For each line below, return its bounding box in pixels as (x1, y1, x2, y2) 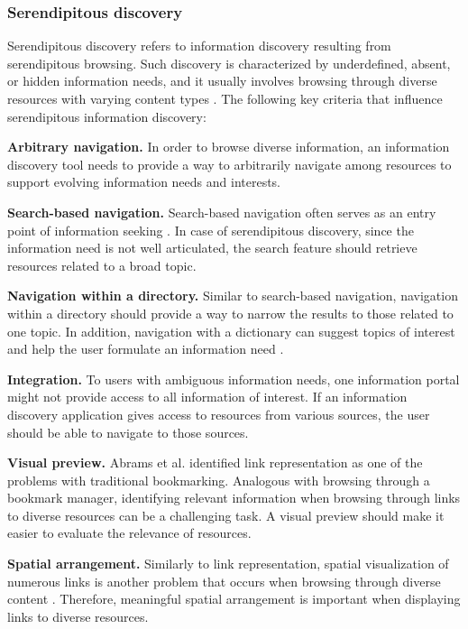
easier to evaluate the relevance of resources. (7, 523, 252, 542)
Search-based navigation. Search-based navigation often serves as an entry (7, 202, 436, 221)
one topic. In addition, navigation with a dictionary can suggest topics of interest (7, 321, 455, 340)
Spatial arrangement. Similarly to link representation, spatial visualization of (7, 554, 449, 573)
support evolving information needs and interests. (7, 172, 281, 191)
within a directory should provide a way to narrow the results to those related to (7, 303, 454, 322)
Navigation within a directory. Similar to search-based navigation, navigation (7, 286, 458, 305)
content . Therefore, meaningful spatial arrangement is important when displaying (7, 589, 461, 608)
